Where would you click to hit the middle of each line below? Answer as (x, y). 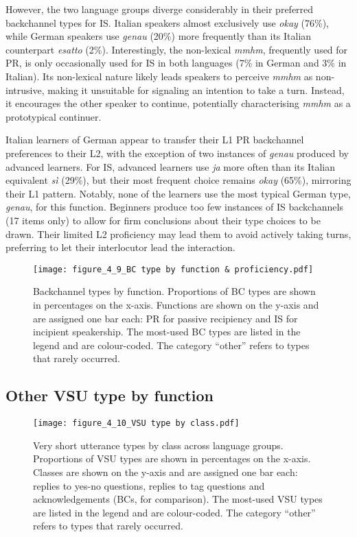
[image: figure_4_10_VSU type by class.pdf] (136, 423)
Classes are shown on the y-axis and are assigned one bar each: (165, 472)
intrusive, (25, 89)
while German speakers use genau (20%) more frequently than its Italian (159, 36)
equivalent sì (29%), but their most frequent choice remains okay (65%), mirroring (178, 180)
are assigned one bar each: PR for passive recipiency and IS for (165, 318)
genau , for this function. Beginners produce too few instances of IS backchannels (174, 207)
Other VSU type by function (110, 395)
